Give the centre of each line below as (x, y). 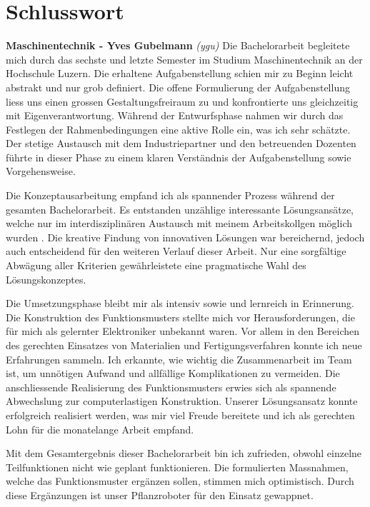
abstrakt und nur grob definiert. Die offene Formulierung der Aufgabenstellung (178, 87)
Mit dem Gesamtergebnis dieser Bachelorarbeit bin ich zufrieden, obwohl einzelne (184, 453)
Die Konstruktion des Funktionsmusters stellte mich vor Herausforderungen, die (180, 317)
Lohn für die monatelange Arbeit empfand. (100, 429)
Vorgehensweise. (41, 171)
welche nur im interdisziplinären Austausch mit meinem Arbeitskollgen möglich (179, 223)
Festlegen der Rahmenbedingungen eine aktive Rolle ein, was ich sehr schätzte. (178, 129)
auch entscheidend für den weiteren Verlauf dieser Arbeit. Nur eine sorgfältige (176, 251)
